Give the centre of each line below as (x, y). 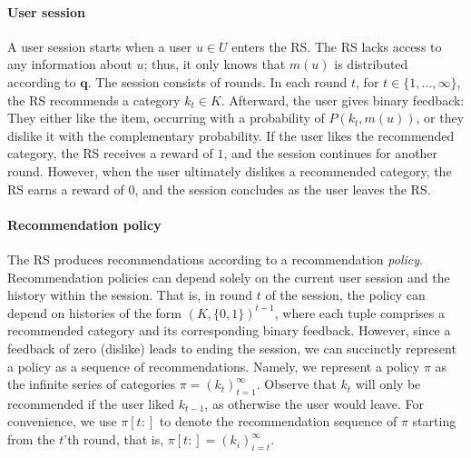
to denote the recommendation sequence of (278, 421)
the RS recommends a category (94, 100)
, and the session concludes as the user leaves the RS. (283, 189)
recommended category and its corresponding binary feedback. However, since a (229, 330)
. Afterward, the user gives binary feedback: (343, 100)
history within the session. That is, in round (130, 295)
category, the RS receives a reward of (110, 153)
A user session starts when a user (100, 46)
